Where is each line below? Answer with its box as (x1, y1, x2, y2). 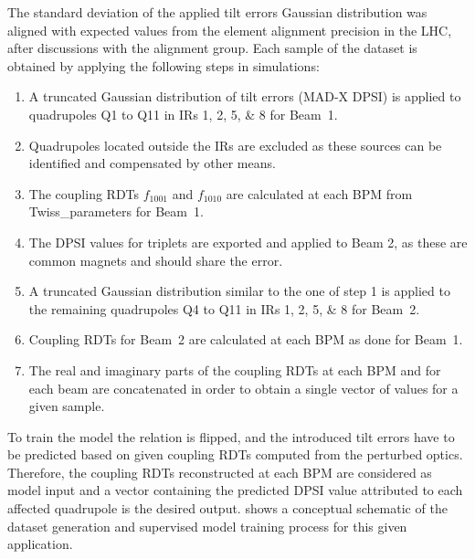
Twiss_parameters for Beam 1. (28, 202, 204, 221)
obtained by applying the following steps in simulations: (7, 56, 320, 75)
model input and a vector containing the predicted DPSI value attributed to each (7, 480, 463, 500)
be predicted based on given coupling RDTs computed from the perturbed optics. (7, 445, 463, 464)
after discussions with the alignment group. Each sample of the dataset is (7, 38, 417, 58)
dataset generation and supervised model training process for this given (7, 516, 407, 535)
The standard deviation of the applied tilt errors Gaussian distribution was (7, 3, 427, 21)
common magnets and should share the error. (28, 250, 283, 269)
